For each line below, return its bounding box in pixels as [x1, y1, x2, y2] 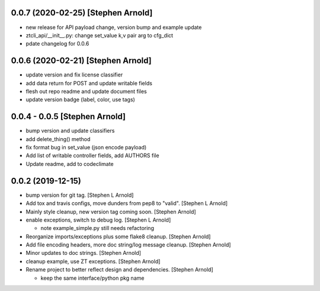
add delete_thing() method [25, 135, 91, 142]
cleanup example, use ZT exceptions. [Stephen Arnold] [25, 258, 161, 265]
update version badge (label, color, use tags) [25, 96, 136, 103]
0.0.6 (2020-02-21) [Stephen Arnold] [11, 56, 152, 66]
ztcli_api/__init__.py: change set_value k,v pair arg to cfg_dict [25, 31, 174, 39]
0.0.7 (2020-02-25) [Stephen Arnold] [11, 8, 153, 18]
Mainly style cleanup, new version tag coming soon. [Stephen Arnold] [25, 208, 196, 215]
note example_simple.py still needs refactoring [40, 225, 154, 232]
